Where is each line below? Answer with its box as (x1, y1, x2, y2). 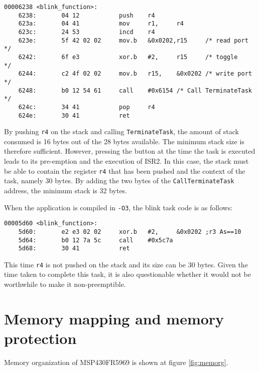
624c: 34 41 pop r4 (18, 103, 155, 111)
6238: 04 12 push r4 (18, 12, 155, 19)
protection (4, 328, 77, 348)
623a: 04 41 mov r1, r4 (18, 20, 184, 28)
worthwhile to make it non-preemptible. (4, 279, 126, 289)
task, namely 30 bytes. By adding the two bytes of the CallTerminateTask (4, 175, 234, 186)
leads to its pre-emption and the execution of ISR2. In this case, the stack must (4, 156, 249, 166)
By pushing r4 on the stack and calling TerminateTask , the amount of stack (4, 126, 239, 137)
